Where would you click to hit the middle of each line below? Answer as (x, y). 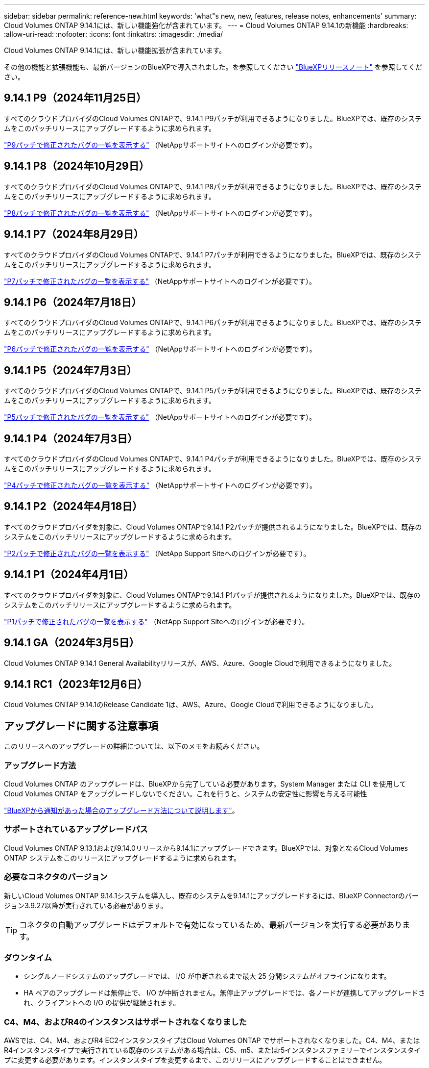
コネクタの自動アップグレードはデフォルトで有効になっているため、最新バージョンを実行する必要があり (211, 925)
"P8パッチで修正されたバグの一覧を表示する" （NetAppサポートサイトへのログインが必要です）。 (160, 213)
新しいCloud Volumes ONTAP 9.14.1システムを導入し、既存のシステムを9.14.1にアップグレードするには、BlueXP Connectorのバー (211, 895)
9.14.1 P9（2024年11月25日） (75, 98)
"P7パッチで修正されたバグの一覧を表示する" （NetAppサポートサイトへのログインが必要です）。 (160, 281)
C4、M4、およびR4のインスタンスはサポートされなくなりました (125, 1022)
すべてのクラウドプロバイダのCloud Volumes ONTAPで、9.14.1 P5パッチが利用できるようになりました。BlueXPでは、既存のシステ (213, 391)
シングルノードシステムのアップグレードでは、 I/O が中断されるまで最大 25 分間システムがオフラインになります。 (207, 976)
